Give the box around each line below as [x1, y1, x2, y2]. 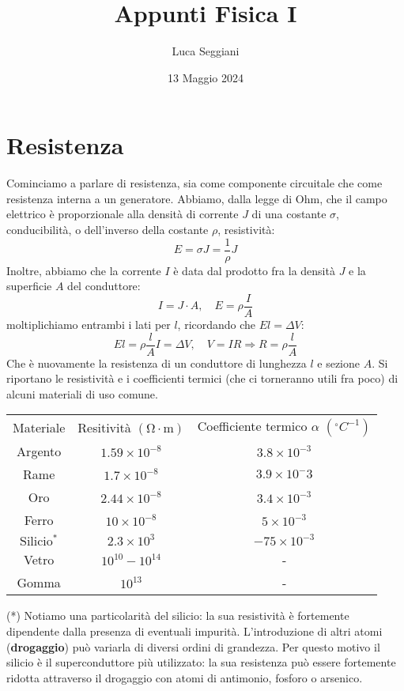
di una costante [251, 206, 327, 222]
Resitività [77, 417, 131, 436]
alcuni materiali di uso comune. [6, 385, 158, 402]
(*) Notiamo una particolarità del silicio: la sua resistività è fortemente [6, 607, 349, 624]
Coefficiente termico [197, 417, 308, 436]
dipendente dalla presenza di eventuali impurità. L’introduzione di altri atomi [6, 622, 383, 639]
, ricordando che [177, 315, 256, 332]
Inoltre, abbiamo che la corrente [6, 262, 161, 278]
